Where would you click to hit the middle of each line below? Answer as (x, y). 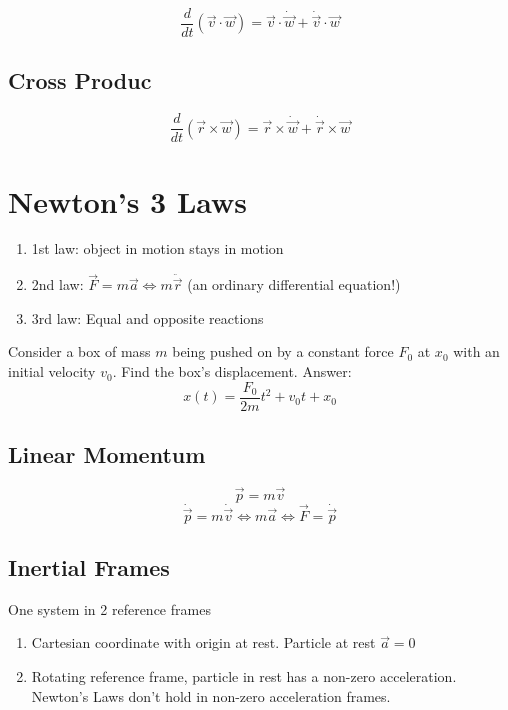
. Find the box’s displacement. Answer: (232, 371)
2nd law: (57, 284)
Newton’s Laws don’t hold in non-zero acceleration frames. (211, 695)
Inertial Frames (89, 566)
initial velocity (52, 371)
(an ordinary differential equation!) (294, 284)
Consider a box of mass (79, 351)
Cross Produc (80, 80)
